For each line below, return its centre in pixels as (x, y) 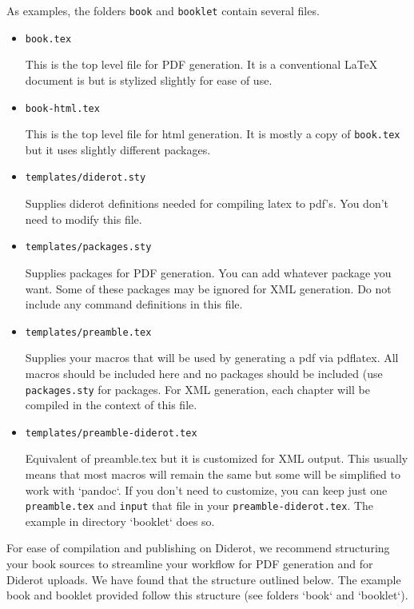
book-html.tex (62, 108)
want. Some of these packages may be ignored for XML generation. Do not (208, 288)
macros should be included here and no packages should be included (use (204, 373)
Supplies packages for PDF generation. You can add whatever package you (208, 272)
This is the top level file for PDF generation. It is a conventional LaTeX (201, 64)
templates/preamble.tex (88, 332)
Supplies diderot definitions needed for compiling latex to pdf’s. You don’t (207, 203)
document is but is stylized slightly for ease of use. (149, 80)
